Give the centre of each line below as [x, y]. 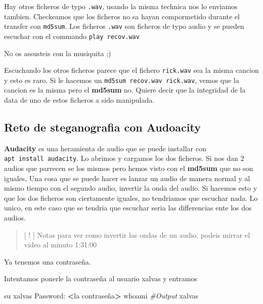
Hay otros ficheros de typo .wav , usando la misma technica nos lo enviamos [121, 6]
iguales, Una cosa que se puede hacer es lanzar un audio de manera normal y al [127, 178]
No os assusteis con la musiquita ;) [58, 53]
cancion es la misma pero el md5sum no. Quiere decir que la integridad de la [125, 90]
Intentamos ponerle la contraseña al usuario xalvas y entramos [101, 278]
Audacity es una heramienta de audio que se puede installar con [105, 148]
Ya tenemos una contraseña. [48, 261]
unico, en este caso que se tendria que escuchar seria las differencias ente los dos [128, 208]
